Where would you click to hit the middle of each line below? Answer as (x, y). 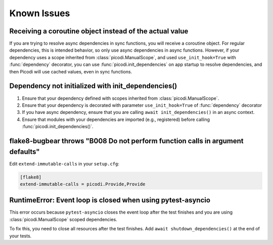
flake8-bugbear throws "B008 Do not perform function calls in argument (126, 141)
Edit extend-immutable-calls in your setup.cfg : (64, 164)
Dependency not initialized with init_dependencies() (93, 86)
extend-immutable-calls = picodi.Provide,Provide (83, 184)
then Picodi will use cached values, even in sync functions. (71, 71)
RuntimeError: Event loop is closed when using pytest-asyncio (110, 200)
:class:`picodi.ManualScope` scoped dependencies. (63, 219)
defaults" (25, 152)
